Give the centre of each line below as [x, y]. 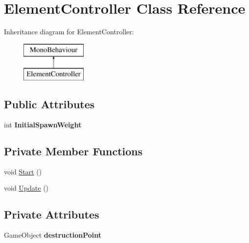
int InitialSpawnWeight [43, 125]
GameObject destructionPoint [53, 235]
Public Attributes [49, 104]
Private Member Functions [73, 151]
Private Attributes [52, 214]
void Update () [26, 188]
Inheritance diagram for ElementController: [69, 32]
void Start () [23, 171]
